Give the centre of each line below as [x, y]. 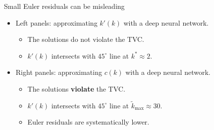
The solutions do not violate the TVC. [86, 39]
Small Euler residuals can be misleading [64, 6]
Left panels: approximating [56, 22]
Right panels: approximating [59, 72]
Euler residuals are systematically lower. [88, 122]
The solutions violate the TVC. [76, 88]
